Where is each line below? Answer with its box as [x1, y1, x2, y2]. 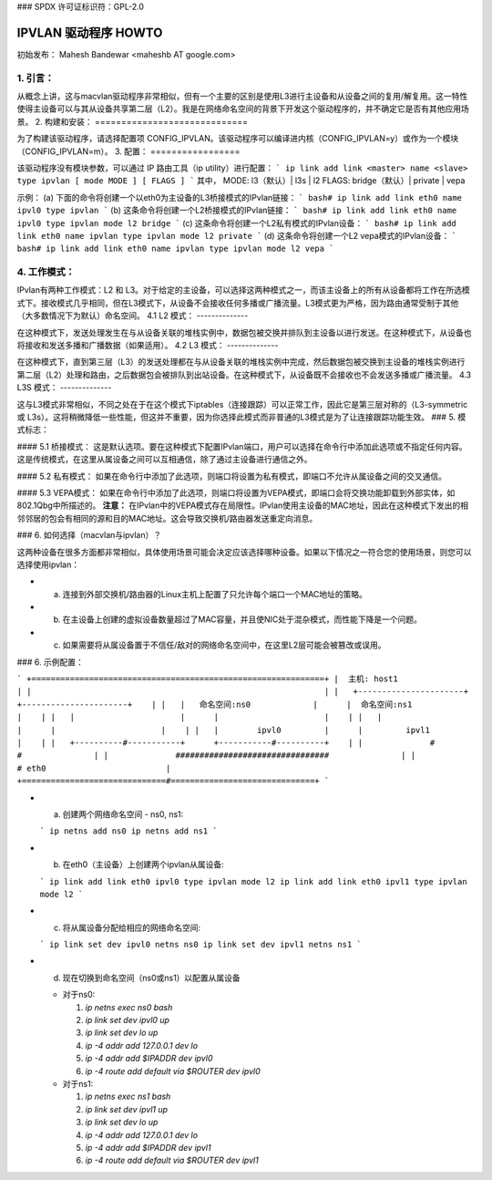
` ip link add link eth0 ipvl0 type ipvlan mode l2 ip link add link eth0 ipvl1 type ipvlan [39, 876, 468, 886]
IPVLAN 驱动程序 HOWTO [16, 25, 163, 40]
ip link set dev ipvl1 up [85, 1103, 169, 1114]
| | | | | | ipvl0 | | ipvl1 [16, 725, 430, 735]
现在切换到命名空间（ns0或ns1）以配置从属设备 [62, 972, 241, 983]
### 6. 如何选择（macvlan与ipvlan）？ [16, 530, 162, 541]
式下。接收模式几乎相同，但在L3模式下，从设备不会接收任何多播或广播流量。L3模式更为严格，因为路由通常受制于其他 [16, 297, 459, 308]
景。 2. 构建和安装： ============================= [16, 116, 249, 127]
